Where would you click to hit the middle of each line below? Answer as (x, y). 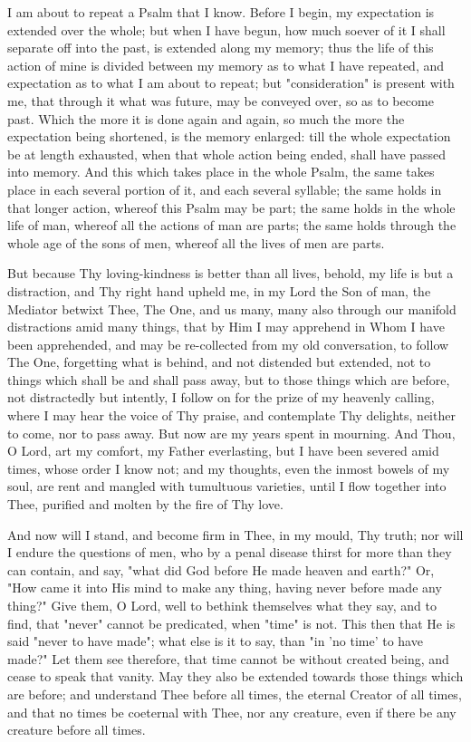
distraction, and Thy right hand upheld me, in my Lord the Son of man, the (219, 290)
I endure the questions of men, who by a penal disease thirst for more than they (230, 552)
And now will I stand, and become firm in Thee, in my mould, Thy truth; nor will (235, 534)
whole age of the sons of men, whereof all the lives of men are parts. (196, 242)
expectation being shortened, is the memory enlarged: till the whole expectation (229, 136)
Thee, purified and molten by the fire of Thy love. (145, 504)
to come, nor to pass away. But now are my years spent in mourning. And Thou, (231, 433)
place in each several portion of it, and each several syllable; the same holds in (225, 189)
